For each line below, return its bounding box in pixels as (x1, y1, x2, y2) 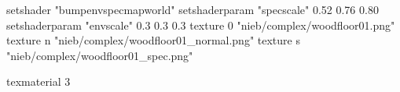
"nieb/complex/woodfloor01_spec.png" (6, 47, 193, 63)
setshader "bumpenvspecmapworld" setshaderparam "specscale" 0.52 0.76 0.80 (6, 2, 379, 17)
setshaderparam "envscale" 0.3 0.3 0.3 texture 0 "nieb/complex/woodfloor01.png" (6, 16, 395, 33)
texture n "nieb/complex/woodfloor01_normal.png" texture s (6, 32, 300, 48)
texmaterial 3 (6, 73, 71, 90)
